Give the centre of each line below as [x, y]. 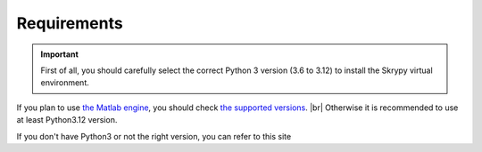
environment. [65, 83]
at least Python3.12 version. [67, 120]
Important [60, 54]
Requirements [70, 23]
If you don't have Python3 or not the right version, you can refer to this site [154, 136]
